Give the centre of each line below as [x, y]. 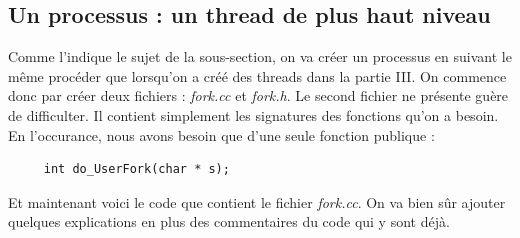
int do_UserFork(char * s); [136, 169]
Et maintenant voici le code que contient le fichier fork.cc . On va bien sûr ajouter [257, 201]
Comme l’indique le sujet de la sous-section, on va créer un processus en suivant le [260, 56]
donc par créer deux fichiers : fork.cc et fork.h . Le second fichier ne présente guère [258, 95]
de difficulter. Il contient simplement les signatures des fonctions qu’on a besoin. [253, 114]
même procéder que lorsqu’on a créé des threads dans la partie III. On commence [257, 75]
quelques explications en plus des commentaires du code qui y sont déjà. [229, 221]
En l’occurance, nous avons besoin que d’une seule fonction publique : [221, 134]
